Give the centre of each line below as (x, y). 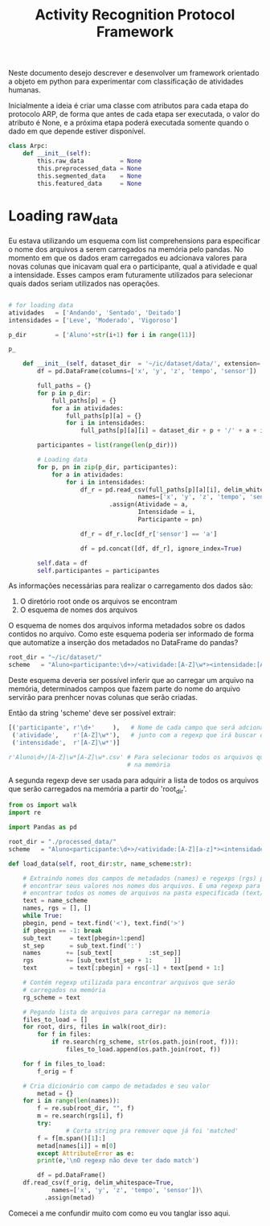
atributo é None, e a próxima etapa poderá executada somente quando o (129, 123)
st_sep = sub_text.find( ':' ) (82, 946)
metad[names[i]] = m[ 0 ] (77, 1146)
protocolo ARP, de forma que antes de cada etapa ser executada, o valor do (134, 114)
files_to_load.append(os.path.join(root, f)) (143, 1050)
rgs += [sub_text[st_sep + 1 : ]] (102, 961)
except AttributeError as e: (86, 1153)
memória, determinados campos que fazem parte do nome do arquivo (125, 689)
